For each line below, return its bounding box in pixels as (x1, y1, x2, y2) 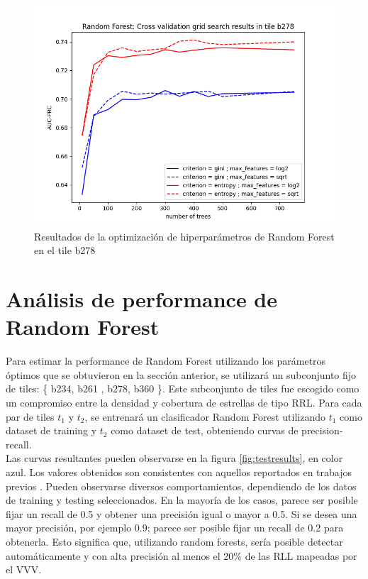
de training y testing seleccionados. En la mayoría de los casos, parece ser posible (6, 492, 358, 507)
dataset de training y (6, 423, 97, 438)
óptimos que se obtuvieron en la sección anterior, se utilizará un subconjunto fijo (6, 367, 357, 382)
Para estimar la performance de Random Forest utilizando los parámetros (6, 353, 326, 368)
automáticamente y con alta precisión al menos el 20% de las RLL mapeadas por (6, 548, 357, 563)
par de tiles (6, 409, 55, 424)
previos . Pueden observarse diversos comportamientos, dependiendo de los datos (6, 478, 357, 493)
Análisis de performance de (6, 285, 278, 314)
